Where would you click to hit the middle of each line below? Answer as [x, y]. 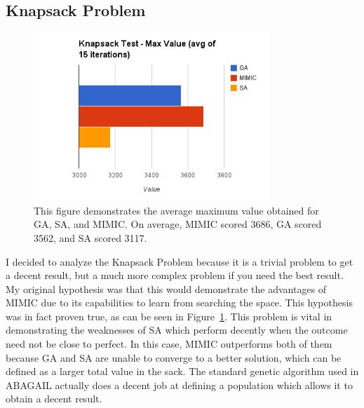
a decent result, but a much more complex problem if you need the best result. [175, 275]
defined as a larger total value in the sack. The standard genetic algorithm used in [182, 371]
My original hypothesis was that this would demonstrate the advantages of [166, 288]
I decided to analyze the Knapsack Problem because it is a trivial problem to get [180, 261]
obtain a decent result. [54, 399]
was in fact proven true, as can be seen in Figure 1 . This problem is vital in [169, 316]
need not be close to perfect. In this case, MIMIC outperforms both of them [169, 344]
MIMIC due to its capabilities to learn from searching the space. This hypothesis [179, 302]
